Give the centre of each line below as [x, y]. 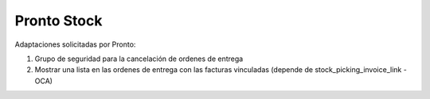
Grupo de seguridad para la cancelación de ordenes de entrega [139, 59]
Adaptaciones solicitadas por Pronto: [75, 44]
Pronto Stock [59, 21]
